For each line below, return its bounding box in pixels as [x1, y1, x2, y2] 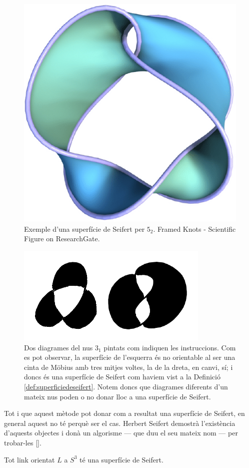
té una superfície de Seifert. [79, 454, 163, 464]
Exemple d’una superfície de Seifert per [24, 223, 145, 234]
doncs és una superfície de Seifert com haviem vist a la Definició [24, 371, 220, 382]
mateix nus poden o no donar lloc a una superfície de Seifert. [24, 391, 211, 401]
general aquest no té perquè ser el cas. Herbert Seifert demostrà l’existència [4, 417, 235, 428]
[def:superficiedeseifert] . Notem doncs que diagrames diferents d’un [24, 381, 228, 391]
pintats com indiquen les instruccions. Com [103, 342, 236, 352]
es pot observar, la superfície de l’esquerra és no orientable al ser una [24, 352, 235, 362]
